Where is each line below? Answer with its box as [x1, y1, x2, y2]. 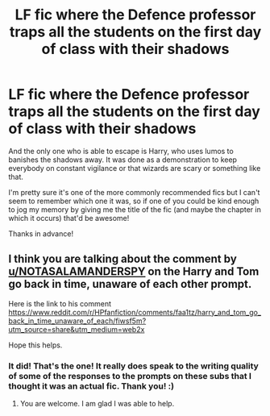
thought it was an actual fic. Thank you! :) [8, 381, 175, 392]
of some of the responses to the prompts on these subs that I [8, 370, 252, 381]
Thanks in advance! [8, 228, 74, 239]
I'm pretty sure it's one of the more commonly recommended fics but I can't [8, 187, 260, 197]
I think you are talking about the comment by [8, 252, 238, 266]
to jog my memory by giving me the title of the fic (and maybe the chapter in [8, 204, 262, 214]
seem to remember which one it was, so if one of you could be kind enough [8, 196, 260, 206]
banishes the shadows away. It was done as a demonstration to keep [8, 155, 238, 164]
